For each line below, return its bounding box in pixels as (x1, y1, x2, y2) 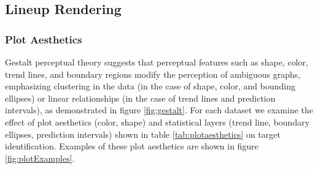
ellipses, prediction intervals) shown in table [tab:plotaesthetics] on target (5, 127, 281, 140)
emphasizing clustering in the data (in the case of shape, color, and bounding (5, 80, 295, 92)
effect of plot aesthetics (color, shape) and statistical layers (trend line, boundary (5, 115, 310, 128)
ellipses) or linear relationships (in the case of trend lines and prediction (5, 91, 276, 104)
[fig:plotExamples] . (5, 151, 75, 164)
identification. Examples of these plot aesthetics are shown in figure (5, 140, 258, 152)
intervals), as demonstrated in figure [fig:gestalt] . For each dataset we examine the (5, 103, 313, 116)
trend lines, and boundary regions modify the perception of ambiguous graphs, (5, 67, 301, 80)
